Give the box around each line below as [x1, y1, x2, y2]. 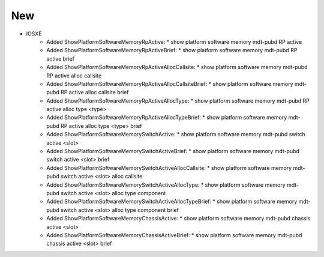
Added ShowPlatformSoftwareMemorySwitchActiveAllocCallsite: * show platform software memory [46, 164, 292, 171]
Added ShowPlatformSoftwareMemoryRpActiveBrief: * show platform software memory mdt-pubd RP [46, 47, 298, 54]
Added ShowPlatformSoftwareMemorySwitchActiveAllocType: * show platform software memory [46, 181, 286, 189]
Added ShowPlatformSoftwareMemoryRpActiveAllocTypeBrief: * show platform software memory [46, 114, 287, 121]
